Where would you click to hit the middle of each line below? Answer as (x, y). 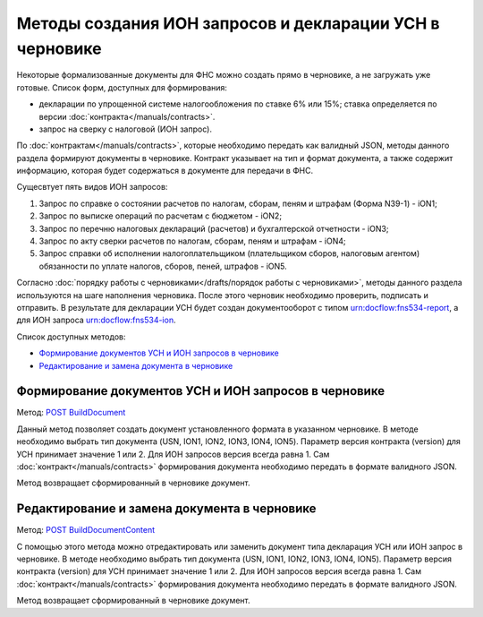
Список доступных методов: (71, 337)
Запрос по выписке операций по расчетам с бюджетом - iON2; (160, 216)
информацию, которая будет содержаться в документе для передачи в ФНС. (165, 171)
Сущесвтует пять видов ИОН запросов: (92, 187)
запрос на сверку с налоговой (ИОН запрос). (125, 129)
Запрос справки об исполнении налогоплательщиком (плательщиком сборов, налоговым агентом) (229, 253)
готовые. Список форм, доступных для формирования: (122, 87)
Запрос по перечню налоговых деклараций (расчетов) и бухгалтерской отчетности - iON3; (214, 228)
